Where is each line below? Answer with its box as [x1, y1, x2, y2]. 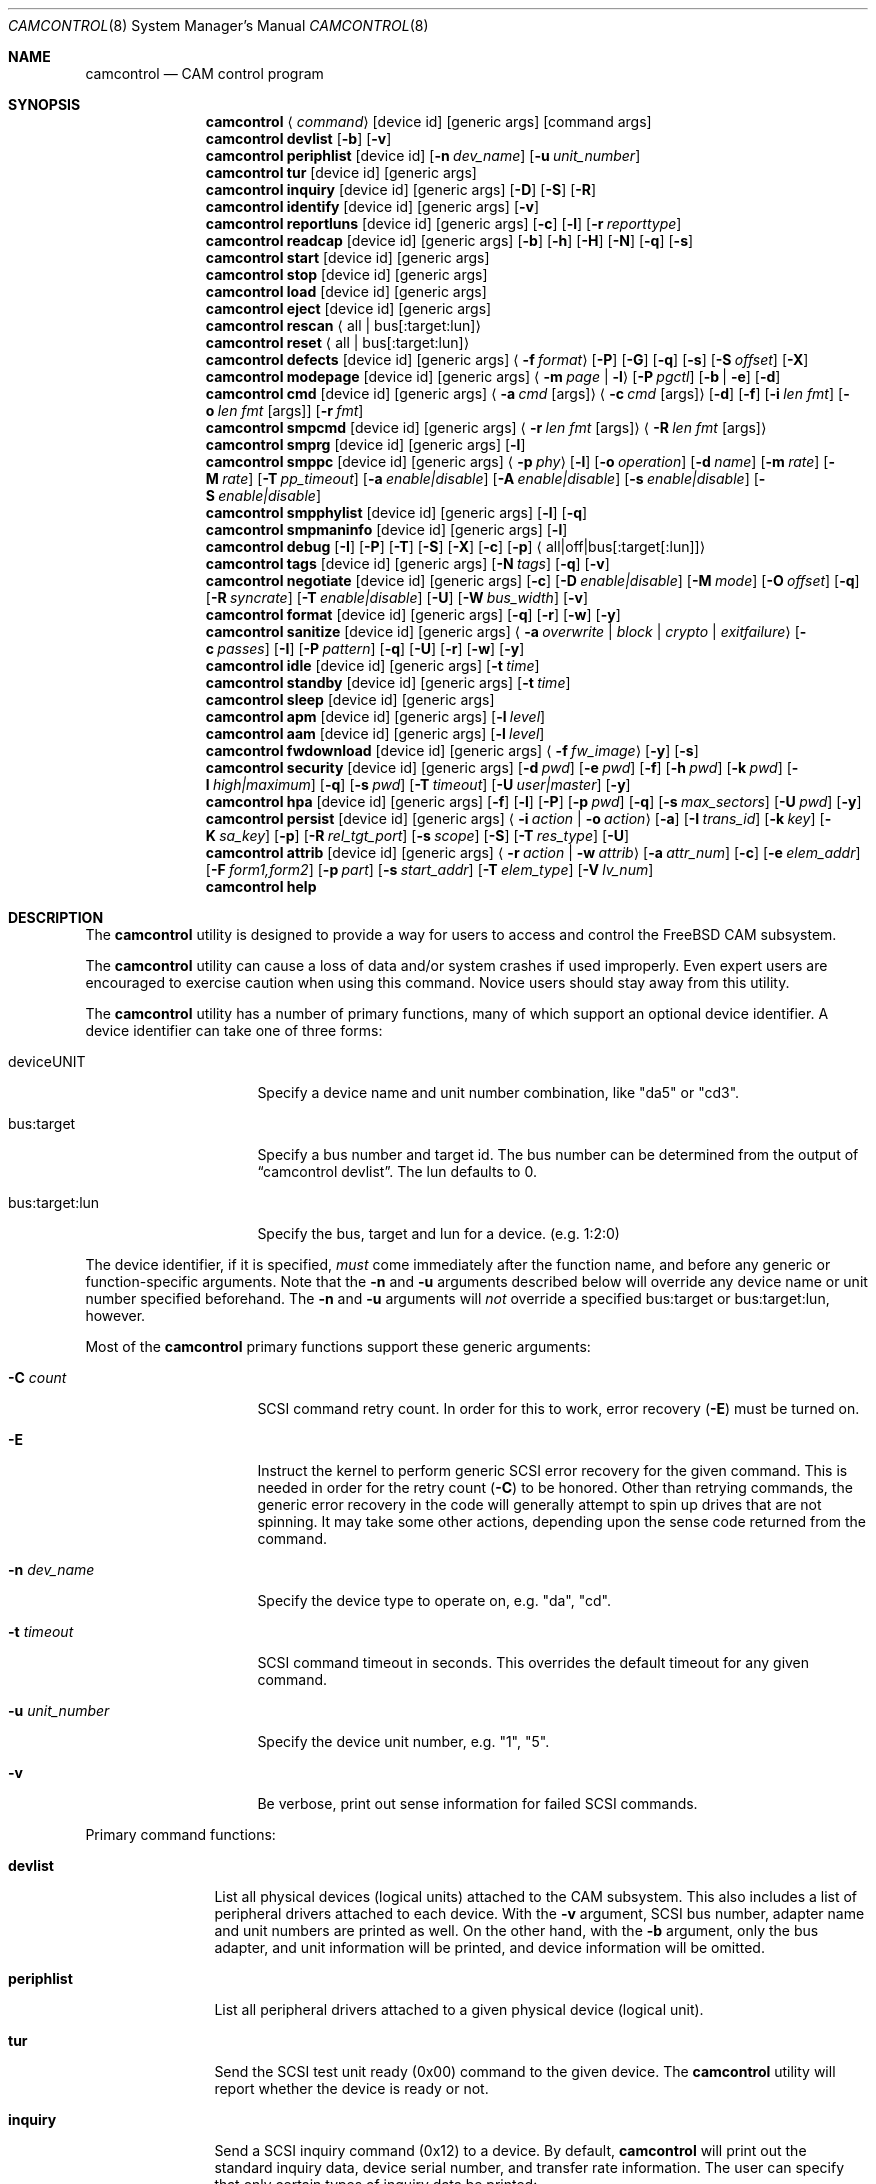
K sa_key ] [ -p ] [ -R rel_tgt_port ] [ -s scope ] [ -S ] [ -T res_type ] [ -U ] [205, 827, 630, 844]
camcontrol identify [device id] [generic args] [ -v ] [205, 198, 540, 215]
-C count [8, 1369, 67, 1386]
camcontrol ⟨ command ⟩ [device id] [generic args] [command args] [205, 113, 652, 130]
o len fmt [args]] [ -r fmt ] [205, 402, 364, 419]
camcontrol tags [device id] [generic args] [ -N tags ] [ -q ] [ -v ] [205, 555, 610, 572]
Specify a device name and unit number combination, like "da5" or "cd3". [257, 1084, 740, 1101]
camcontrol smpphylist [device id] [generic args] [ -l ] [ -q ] [205, 504, 588, 521]
